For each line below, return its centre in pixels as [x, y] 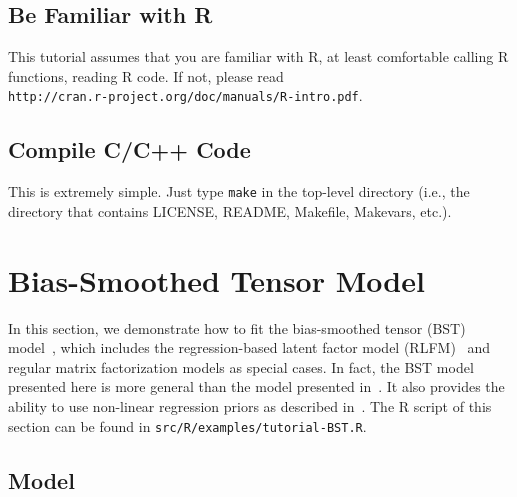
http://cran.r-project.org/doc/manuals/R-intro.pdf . [185, 95]
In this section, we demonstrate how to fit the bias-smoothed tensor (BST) [237, 327]
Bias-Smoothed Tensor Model [216, 279]
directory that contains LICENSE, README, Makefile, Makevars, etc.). [230, 210]
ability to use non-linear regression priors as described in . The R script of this [250, 406]
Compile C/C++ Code [129, 149]
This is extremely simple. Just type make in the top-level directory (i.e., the [239, 191]
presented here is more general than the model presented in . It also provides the [256, 386]
